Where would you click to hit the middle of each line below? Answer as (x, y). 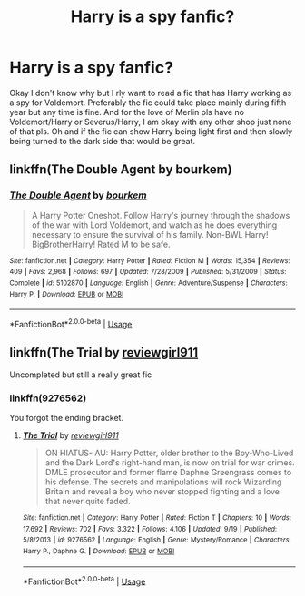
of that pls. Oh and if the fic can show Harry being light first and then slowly (151, 131)
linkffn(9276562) (48, 398)
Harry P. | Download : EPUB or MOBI (67, 294)
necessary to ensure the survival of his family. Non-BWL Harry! (150, 234)
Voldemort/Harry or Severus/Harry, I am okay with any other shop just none (151, 122)
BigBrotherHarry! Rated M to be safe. (101, 244)
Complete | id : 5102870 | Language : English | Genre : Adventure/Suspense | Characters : (148, 283)
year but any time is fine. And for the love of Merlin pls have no (127, 112)
